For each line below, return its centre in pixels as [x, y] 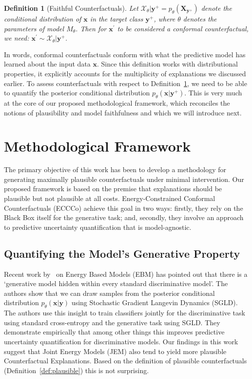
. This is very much [213, 93]
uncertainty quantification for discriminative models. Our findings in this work [121, 341]
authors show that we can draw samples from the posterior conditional [109, 293]
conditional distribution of [43, 19]
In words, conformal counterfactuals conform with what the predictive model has [125, 54]
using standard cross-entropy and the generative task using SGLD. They [112, 322]
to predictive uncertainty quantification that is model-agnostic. [98, 227]
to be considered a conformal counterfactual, [183, 28]
